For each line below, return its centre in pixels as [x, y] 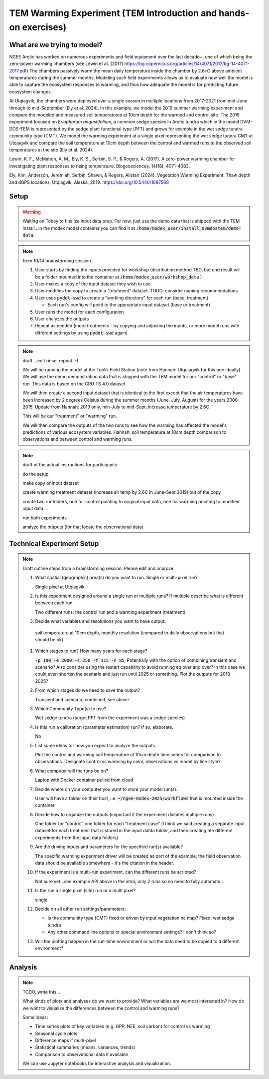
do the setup [36, 474]
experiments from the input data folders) [77, 838]
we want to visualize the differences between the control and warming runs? [101, 1008]
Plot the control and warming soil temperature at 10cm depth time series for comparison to [128, 754]
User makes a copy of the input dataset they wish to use [93, 284]
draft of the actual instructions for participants [70, 465]
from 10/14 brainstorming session [57, 260]
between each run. [55, 603]
